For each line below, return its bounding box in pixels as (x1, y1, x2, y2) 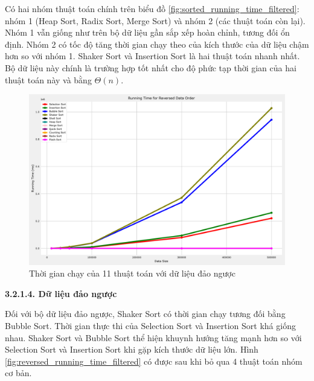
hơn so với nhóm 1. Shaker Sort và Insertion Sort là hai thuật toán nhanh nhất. (5, 50, 300, 62)
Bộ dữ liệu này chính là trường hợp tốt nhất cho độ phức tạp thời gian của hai (5, 61, 296, 74)
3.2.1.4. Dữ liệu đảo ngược (5, 287, 117, 299)
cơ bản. (5, 367, 32, 379)
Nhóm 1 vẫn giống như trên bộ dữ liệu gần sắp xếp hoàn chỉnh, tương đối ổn (5, 26, 290, 39)
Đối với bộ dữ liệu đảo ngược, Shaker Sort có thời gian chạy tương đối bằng (5, 307, 286, 320)
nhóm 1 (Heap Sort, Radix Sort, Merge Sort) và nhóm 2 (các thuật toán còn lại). (5, 14, 306, 27)
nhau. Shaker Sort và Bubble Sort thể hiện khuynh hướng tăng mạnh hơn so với (5, 331, 302, 344)
